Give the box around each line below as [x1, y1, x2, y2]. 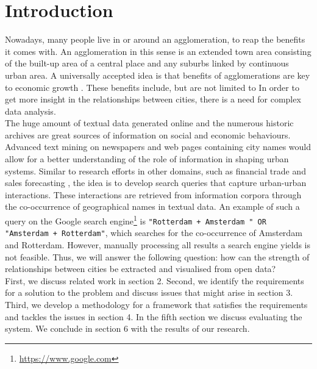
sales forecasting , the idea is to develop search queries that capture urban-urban [5, 176, 307, 189]
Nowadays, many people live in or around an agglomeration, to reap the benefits [5, 33, 305, 46]
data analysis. [5, 104, 56, 117]
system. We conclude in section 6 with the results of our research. [5, 322, 250, 335]
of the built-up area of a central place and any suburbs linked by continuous [5, 57, 289, 70]
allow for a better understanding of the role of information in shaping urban [5, 152, 289, 165]
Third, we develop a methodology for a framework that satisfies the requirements [5, 298, 308, 310]
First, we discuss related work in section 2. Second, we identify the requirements [5, 274, 304, 287]
